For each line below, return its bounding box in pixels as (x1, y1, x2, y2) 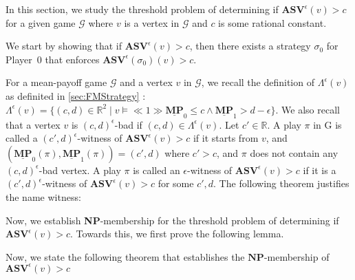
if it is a (303, 162, 336, 177)
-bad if (114, 117, 142, 131)
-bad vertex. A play (39, 162, 121, 177)
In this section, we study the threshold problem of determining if (6, 2, 279, 16)
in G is (313, 117, 342, 131)
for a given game (6, 15, 76, 30)
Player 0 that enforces (6, 52, 100, 66)
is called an (133, 162, 180, 177)
